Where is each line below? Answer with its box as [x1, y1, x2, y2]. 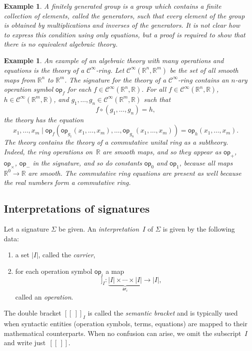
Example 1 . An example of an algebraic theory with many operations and [4, 55, 224, 65]
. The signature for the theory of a [64, 74, 166, 84]
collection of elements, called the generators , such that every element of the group [4, 10, 245, 20]
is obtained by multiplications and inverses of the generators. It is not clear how [4, 20, 240, 30]
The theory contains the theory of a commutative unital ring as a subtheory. [4, 137, 228, 147]
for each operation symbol [15, 266, 92, 276]
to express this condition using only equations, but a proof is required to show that [4, 29, 246, 39]
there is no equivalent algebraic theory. [4, 39, 118, 49]
